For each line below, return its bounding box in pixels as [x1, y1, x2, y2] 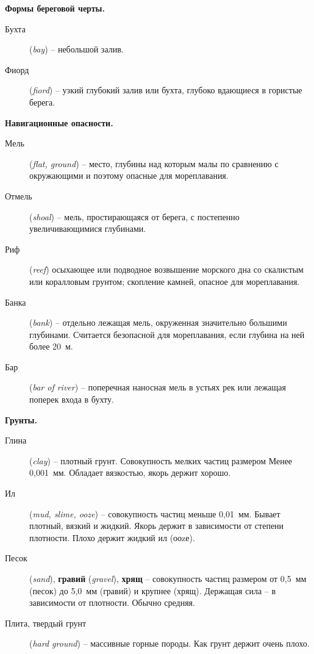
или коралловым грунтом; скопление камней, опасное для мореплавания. [29, 275, 300, 287]
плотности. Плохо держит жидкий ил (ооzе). [29, 531, 195, 544]
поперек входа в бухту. [29, 393, 114, 406]
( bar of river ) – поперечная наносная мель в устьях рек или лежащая [29, 381, 286, 393]
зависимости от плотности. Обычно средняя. [29, 596, 195, 609]
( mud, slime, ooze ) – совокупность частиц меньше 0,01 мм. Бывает [29, 507, 280, 520]
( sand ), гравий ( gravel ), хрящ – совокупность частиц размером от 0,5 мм [29, 572, 307, 584]
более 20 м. [29, 340, 73, 353]
